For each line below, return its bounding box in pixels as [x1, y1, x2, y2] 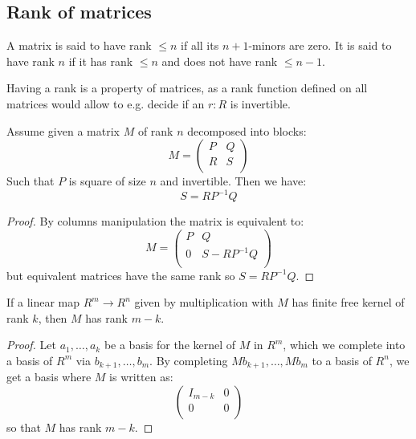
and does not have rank [161, 52, 278, 69]
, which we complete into [283, 336, 406, 353]
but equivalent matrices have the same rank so [6, 266, 235, 283]
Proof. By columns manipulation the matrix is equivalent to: [6, 213, 304, 230]
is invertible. [230, 95, 291, 112]
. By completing [149, 352, 228, 368]
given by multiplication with [134, 294, 274, 311]
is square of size [68, 173, 146, 189]
